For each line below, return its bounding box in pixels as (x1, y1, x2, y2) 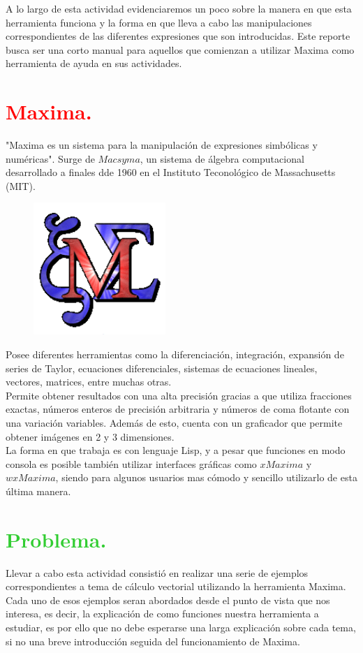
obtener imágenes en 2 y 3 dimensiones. (6, 429, 175, 443)
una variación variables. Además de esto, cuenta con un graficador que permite (6, 416, 343, 430)
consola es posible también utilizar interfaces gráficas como (6, 456, 257, 471)
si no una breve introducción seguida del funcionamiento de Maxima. (6, 633, 300, 648)
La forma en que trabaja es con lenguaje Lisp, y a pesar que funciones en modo (6, 443, 346, 457)
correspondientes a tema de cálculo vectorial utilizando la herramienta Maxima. (6, 579, 346, 594)
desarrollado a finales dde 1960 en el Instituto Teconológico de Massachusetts (6, 165, 336, 179)
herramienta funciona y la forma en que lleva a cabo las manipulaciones (6, 15, 312, 29)
